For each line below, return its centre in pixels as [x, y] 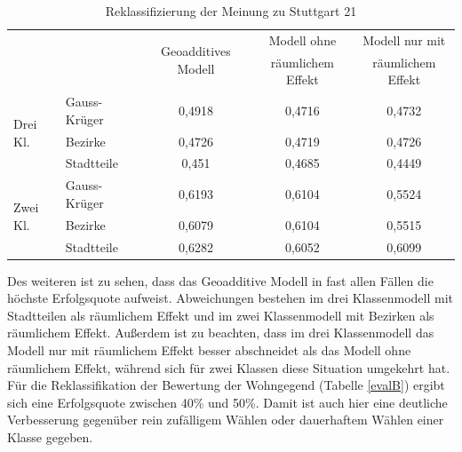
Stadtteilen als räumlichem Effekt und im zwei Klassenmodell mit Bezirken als [221, 315]
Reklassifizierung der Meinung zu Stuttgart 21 [231, 11]
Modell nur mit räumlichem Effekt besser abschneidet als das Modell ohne [209, 350]
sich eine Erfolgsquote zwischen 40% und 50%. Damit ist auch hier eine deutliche [227, 402]
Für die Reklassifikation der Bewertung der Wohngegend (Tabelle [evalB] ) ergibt [226, 385]
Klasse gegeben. [50, 436]
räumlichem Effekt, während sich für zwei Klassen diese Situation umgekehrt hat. [229, 367]
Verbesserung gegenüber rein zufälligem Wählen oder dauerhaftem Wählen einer [226, 420]
